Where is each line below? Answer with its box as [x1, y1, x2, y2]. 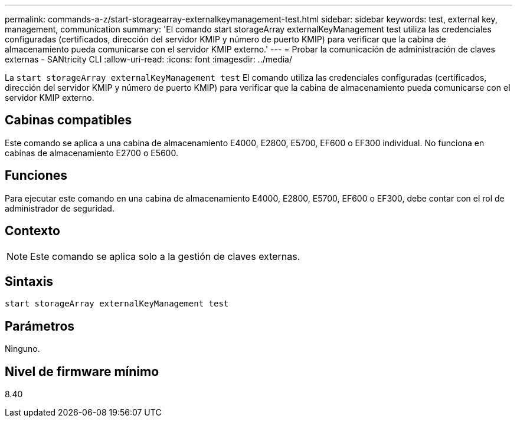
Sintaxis [5, 273, 54, 289]
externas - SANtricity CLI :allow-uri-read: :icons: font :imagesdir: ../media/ [5, 54, 293, 64]
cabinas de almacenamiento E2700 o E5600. [5, 147, 178, 158]
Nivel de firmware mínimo [5, 364, 159, 379]
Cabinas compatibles [5, 113, 132, 128]
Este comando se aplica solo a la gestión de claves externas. [30, 250, 300, 262]
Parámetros [5, 318, 75, 334]
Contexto [5, 223, 60, 239]
